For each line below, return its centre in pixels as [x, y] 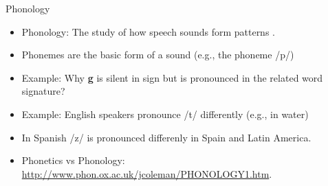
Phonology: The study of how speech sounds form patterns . [148, 31]
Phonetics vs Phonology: [73, 160]
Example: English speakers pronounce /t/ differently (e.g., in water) [165, 114]
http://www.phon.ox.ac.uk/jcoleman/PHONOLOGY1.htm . [147, 173]
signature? [43, 91]
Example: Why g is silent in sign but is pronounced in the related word [172, 77]
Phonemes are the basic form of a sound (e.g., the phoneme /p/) [158, 55]
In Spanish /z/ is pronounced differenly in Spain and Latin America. [166, 137]
